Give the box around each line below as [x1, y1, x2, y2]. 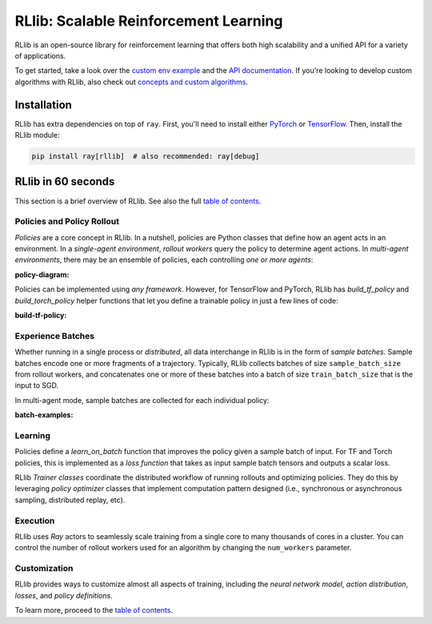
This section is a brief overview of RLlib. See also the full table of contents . [14, 196, 262, 206]
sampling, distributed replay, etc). [14, 495, 126, 505]
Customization [14, 563, 74, 574]
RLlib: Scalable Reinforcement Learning [14, 12, 283, 30]
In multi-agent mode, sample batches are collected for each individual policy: [14, 395, 270, 405]
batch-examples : [14, 410, 74, 420]
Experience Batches [14, 330, 95, 341]
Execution [14, 515, 55, 526]
